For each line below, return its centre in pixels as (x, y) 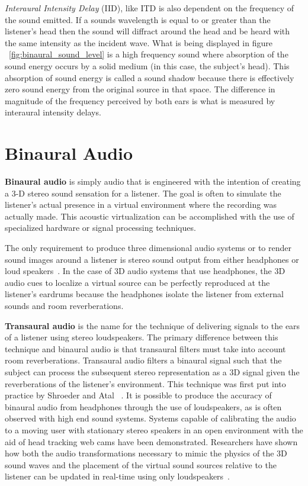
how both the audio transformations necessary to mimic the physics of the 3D (146, 453)
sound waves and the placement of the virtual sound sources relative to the (141, 464)
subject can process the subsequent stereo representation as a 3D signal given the (152, 371)
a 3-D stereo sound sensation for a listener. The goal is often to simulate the (143, 193)
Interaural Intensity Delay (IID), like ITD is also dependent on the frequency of (150, 8)
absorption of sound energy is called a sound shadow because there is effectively (150, 77)
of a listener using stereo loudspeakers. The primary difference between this (142, 337)
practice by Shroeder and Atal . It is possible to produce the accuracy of (138, 395)
